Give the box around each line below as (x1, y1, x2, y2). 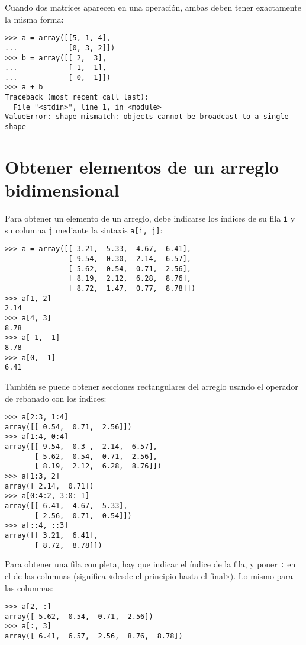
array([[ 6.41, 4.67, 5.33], (5, 502, 128, 510)
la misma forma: (5, 12, 64, 25)
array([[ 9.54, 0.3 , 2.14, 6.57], (5, 442, 157, 451)
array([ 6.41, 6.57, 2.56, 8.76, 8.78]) (5, 632, 183, 641)
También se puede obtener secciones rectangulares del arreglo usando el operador (5, 380, 298, 392)
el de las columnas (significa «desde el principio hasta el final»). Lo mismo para (5, 569, 293, 582)
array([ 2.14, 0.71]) (5, 482, 94, 490)
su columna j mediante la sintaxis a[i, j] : (5, 223, 163, 236)
